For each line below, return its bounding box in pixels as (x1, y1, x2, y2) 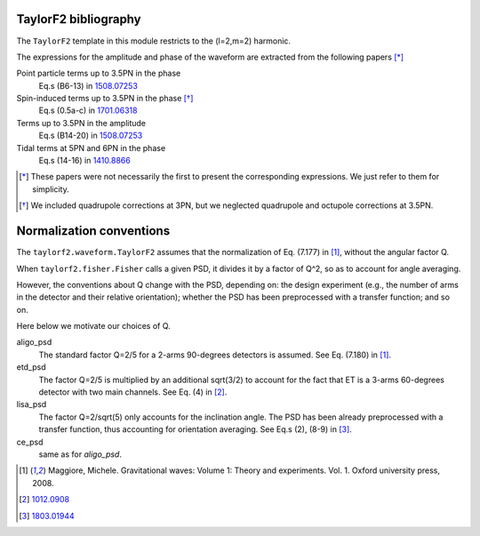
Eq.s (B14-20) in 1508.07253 (38, 130, 143, 141)
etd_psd (16, 362, 46, 372)
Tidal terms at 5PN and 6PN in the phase (16, 142, 166, 153)
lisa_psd (16, 399, 47, 410)
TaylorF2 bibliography (16, 12, 141, 27)
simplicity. (32, 183, 70, 195)
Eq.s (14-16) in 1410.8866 (38, 156, 131, 166)
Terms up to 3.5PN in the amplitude (16, 117, 147, 128)
